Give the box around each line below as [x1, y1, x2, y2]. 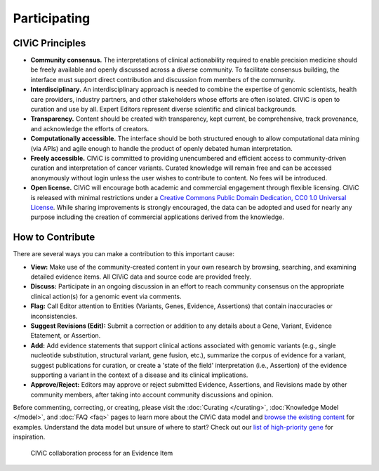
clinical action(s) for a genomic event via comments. [30, 292, 182, 300]
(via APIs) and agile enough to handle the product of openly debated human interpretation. [30, 144, 293, 152]
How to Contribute [13, 232, 95, 244]
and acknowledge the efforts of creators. [30, 124, 149, 133]
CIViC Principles [13, 37, 86, 49]
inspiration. [13, 432, 46, 442]
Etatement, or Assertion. [30, 331, 101, 340]
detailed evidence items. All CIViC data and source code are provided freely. [30, 272, 252, 281]
